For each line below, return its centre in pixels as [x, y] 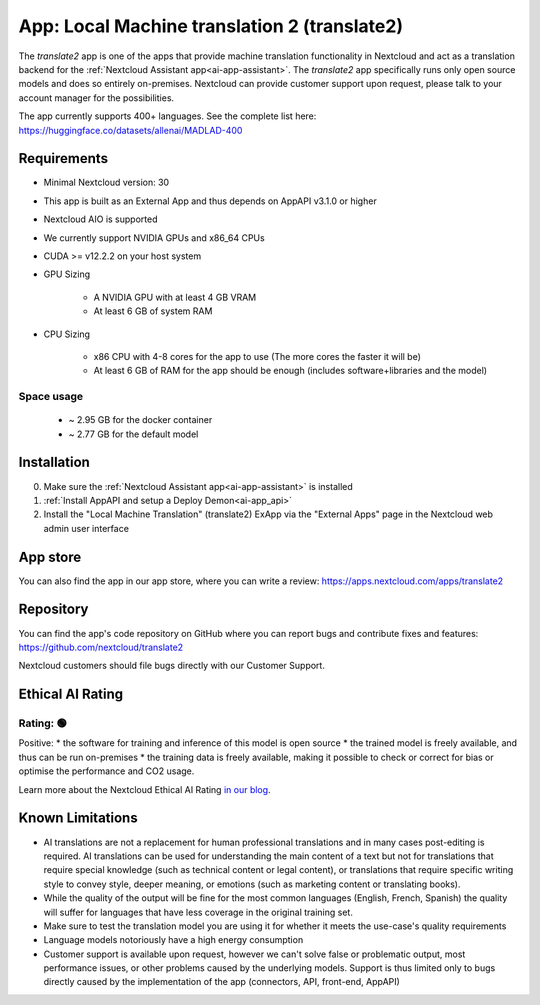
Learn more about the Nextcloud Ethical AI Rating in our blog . [144, 789]
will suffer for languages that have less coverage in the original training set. [198, 912]
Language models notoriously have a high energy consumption [173, 940]
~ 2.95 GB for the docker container [140, 420]
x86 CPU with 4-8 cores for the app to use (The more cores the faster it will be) [257, 356]
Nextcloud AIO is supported [100, 219]
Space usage [51, 397]
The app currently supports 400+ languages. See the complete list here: [167, 116]
